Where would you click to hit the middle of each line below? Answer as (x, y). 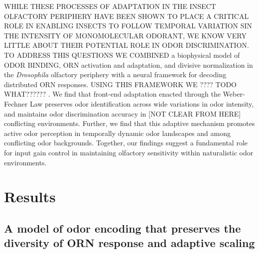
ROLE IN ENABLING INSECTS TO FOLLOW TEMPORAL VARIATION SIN (128, 26)
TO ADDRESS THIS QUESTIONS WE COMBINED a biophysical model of (122, 55)
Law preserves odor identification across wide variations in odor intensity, (142, 103)
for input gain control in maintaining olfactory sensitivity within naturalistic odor (129, 152)
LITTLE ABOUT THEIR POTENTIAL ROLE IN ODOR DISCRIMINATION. (127, 45)
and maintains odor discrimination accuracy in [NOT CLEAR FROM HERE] (123, 113)
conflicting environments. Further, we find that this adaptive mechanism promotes (129, 123)
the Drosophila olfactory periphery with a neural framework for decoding (115, 74)
